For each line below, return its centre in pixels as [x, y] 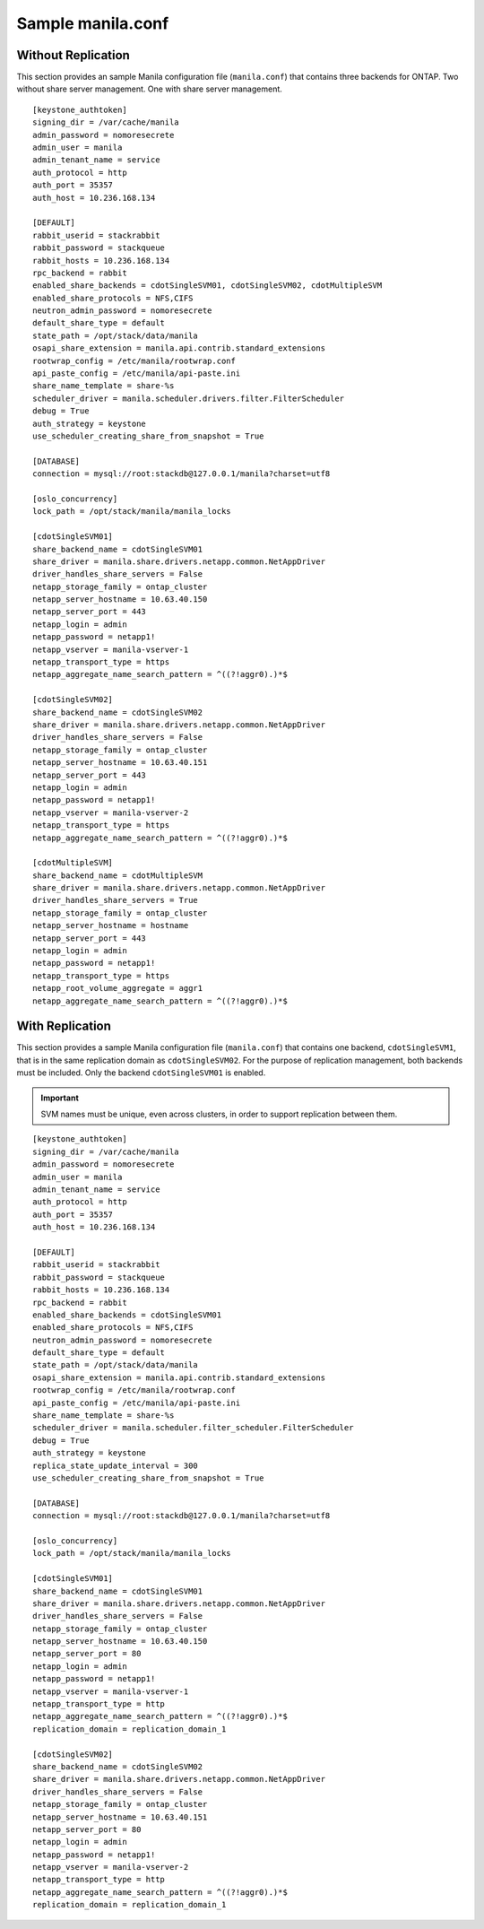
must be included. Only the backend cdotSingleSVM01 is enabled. [141, 1073]
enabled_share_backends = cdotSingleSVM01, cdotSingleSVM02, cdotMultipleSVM [207, 286]
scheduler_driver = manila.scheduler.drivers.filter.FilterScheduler [189, 398]
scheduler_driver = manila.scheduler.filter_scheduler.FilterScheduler [193, 1428]
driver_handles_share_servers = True [116, 900]
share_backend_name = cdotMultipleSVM [118, 875]
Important [60, 1098]
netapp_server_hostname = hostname [111, 925]
